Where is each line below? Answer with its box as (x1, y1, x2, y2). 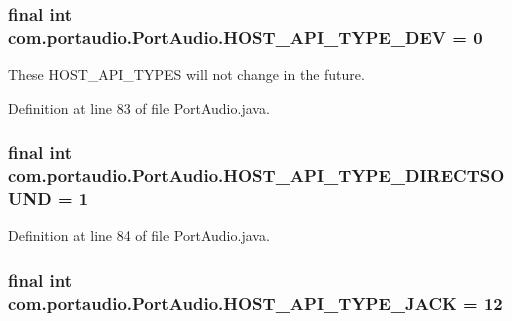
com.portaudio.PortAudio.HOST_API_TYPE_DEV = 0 (8, 24, 483, 49)
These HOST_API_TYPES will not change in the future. (8, 64, 365, 85)
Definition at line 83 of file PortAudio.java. (8, 97, 270, 118)
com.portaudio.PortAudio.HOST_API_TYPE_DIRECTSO (8, 163, 505, 188)
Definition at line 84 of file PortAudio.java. (8, 225, 270, 246)
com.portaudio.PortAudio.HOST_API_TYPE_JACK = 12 (8, 290, 503, 315)
